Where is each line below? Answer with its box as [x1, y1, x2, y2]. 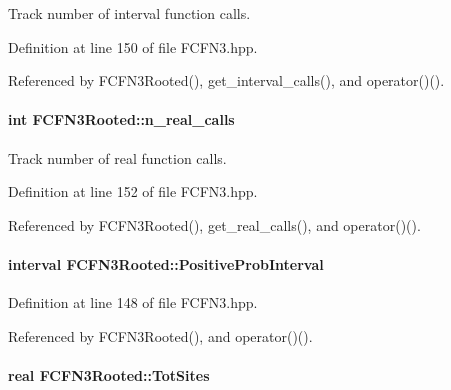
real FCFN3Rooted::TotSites [8, 364, 210, 385]
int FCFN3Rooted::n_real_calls [8, 109, 235, 130]
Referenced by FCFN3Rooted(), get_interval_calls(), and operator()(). [8, 70, 445, 91]
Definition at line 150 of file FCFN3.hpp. [8, 36, 258, 57]
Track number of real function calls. [8, 147, 227, 168]
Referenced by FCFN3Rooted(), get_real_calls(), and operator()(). [8, 214, 421, 235]
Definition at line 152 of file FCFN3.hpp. [8, 181, 258, 202]
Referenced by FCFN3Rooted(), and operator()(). [8, 325, 313, 346]
